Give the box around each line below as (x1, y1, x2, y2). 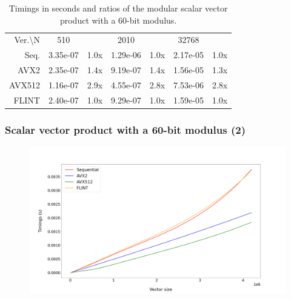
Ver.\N (14, 33, 40, 46)
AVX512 (9, 78, 40, 91)
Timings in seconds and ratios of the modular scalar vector (8, 2, 228, 14)
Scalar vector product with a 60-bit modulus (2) (5, 122, 246, 137)
